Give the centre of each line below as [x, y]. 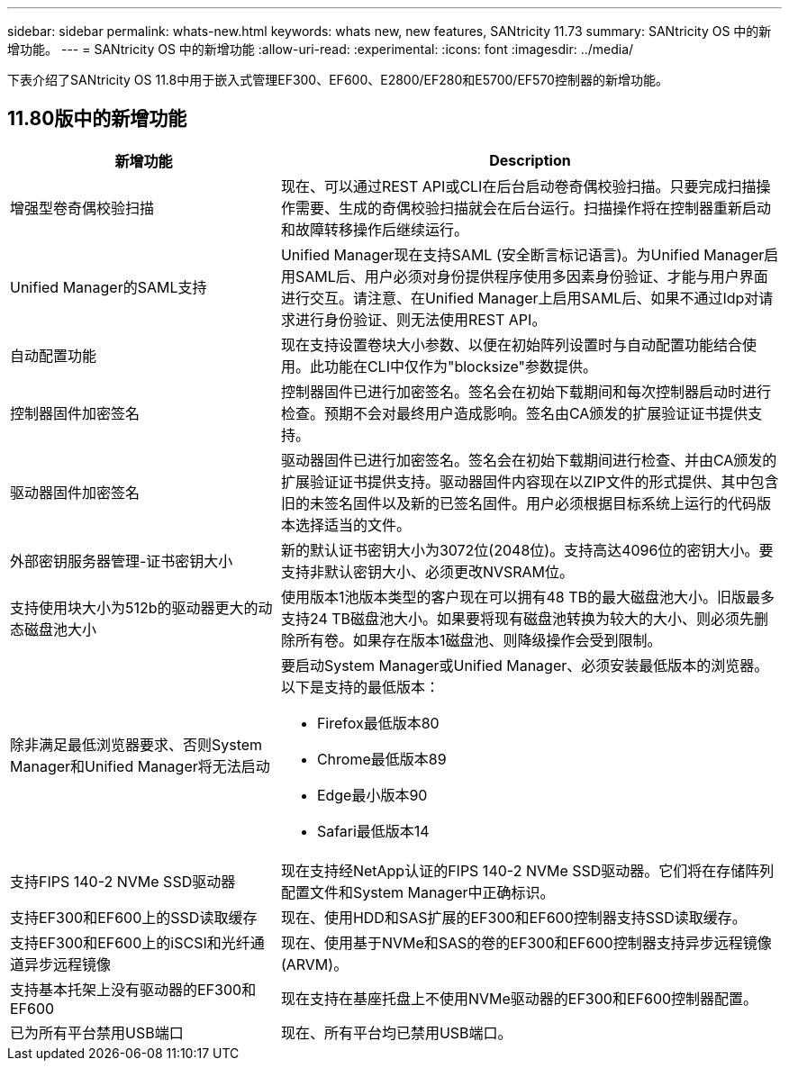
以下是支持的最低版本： [360, 687]
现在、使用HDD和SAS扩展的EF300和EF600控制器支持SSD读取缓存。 [513, 917]
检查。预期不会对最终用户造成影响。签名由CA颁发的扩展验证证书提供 [514, 413]
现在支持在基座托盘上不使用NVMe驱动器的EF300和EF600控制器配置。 [519, 998]
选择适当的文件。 [353, 525]
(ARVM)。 [314, 964]
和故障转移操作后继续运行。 [374, 229]
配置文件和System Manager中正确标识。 [417, 892]
